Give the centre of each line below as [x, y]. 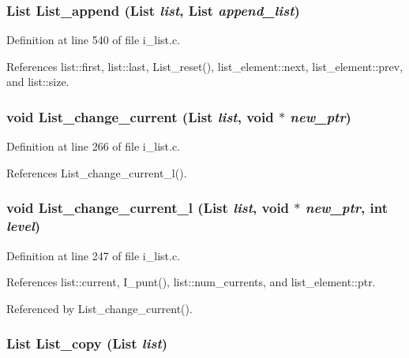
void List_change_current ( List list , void [140, 116]
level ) [24, 226]
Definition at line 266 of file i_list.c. [94, 146]
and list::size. [38, 82]
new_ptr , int [346, 208]
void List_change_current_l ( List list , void [148, 208]
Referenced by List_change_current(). [99, 308]
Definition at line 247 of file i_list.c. [94, 255]
